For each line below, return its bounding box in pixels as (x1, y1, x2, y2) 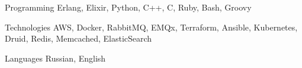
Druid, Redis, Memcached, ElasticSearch (5, 32, 152, 45)
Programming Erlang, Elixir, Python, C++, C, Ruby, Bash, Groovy (5, 1, 252, 13)
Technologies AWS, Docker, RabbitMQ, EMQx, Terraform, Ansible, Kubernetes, (5, 21, 298, 33)
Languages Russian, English (5, 52, 106, 64)
